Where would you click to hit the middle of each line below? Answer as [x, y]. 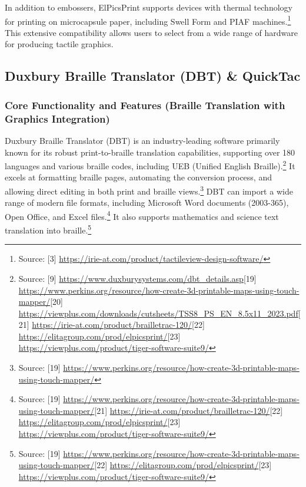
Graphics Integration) [57, 118]
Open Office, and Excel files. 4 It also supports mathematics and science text [142, 215]
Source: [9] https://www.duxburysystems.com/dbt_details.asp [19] [137, 278]
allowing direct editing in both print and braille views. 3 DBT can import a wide [149, 190]
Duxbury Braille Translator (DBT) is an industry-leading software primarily [142, 140]
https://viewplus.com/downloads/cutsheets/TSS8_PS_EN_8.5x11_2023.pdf [158, 313]
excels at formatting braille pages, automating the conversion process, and [138, 177]
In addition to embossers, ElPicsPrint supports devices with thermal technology [149, 7]
